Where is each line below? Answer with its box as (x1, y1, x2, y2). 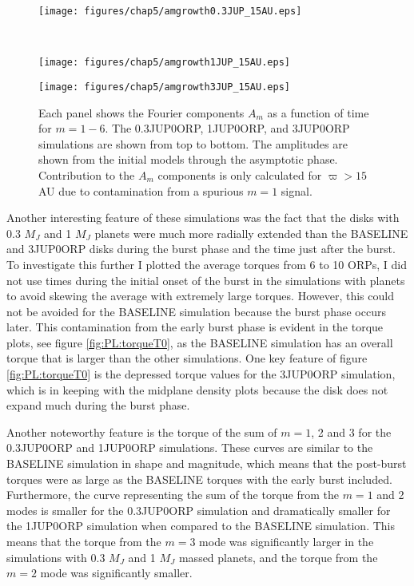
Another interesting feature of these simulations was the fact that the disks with (6, 209, 400, 226)
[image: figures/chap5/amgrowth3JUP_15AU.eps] (38, 81, 290, 93)
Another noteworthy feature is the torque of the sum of (6, 423, 277, 440)
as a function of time (267, 104, 369, 121)
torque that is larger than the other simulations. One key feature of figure (6, 350, 368, 366)
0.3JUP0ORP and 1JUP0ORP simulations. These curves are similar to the (6, 439, 373, 456)
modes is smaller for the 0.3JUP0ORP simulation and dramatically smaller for (6, 501, 391, 518)
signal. (281, 182, 312, 199)
